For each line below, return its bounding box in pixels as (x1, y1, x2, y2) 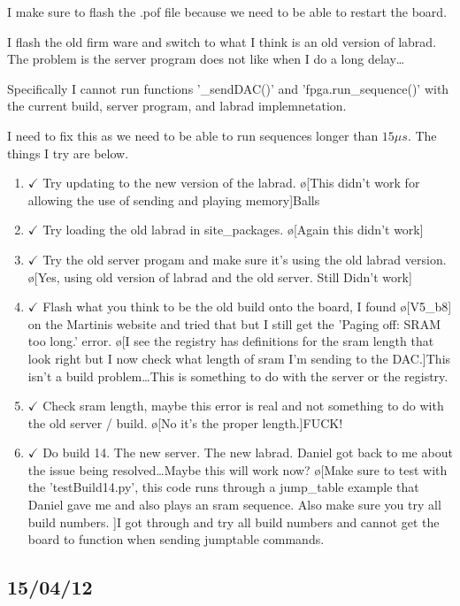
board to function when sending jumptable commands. (27, 530, 325, 548)
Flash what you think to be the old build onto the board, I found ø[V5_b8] (42, 297, 452, 316)
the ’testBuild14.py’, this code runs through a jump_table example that (27, 478, 419, 496)
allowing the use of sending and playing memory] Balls (27, 190, 320, 209)
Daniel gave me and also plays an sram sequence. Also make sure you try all (27, 495, 441, 514)
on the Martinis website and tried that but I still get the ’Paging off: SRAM (27, 314, 441, 333)
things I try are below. (7, 143, 129, 162)
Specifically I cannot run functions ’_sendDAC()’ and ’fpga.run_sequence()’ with (7, 79, 449, 97)
